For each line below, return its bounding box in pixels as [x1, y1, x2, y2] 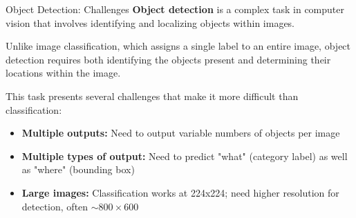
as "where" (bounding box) [21, 162, 135, 177]
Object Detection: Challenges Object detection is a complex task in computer [6, 2, 344, 16]
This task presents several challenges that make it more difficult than [6, 88, 299, 103]
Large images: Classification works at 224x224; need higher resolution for [21, 185, 339, 199]
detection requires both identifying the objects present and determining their [6, 52, 331, 66]
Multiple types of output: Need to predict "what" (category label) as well [21, 148, 348, 163]
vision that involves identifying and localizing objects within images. [6, 15, 295, 30]
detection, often [21, 199, 88, 213]
